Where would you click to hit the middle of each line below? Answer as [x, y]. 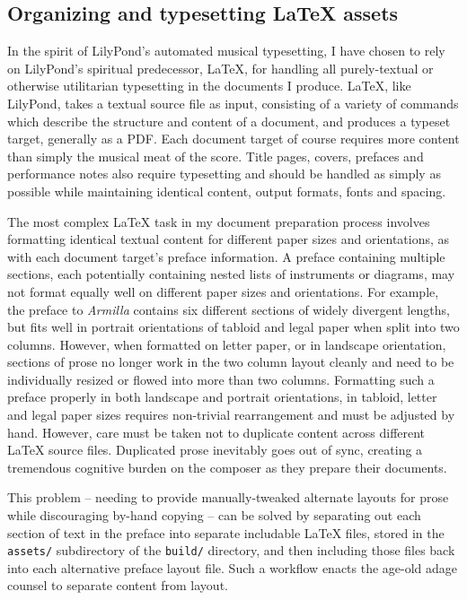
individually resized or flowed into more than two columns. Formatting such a [221, 379]
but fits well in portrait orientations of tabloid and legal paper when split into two [233, 327]
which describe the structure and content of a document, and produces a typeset [229, 121]
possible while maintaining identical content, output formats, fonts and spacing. [227, 191]
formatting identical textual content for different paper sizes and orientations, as [229, 239]
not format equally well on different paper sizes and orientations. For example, [223, 291]
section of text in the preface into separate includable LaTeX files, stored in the [226, 532]
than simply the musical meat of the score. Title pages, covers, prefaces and [216, 156]
